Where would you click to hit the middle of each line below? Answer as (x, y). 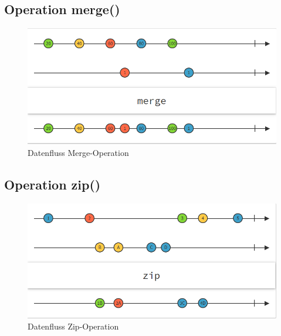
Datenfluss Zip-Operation (73, 326)
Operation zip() (53, 184)
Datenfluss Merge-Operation (78, 153)
